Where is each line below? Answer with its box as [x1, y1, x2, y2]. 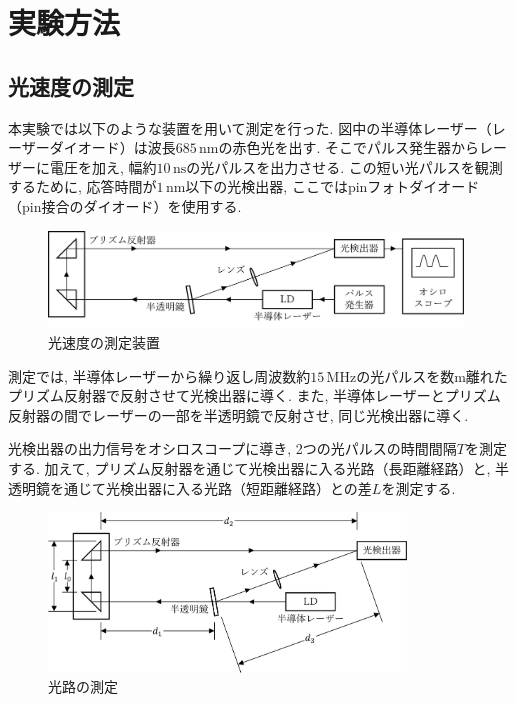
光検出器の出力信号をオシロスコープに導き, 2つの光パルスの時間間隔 [8, 438, 457, 459]
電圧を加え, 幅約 [49, 156, 157, 177]
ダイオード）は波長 [49, 137, 176, 158]
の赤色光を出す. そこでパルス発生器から [218, 137, 480, 158]
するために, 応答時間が [8, 176, 157, 197]
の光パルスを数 [356, 365, 455, 386]
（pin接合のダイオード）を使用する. [8, 195, 242, 216]
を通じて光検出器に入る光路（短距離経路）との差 [49, 477, 372, 498]
